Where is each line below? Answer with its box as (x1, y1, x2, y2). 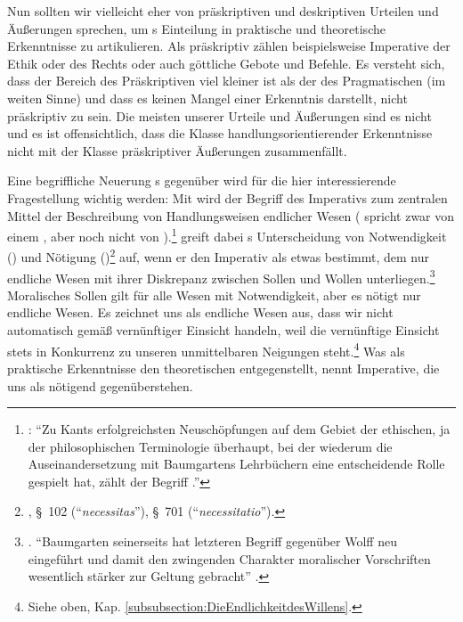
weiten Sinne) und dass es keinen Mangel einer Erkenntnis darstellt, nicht (7, 88, 408, 107)
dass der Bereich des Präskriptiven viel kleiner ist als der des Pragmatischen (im (7, 71, 446, 90)
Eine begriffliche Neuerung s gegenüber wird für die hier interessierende (7, 171, 396, 190)
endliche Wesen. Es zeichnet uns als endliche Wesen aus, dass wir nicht (7, 303, 394, 322)
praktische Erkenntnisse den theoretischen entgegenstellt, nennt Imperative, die (7, 358, 440, 377)
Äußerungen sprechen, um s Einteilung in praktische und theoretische (7, 19, 386, 37)
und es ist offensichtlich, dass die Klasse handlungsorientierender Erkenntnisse (7, 124, 433, 143)
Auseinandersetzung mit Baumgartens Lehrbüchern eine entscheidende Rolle (28, 454, 445, 473)
